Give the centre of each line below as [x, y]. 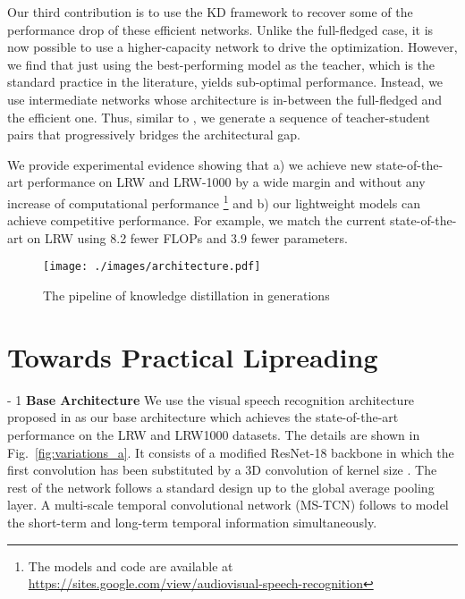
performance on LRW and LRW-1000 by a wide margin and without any [226, 182]
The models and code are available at [131, 565]
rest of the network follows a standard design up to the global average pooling [221, 487]
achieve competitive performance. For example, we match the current [197, 220]
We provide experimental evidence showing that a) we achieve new [190, 164]
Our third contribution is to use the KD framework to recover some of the [210, 12]
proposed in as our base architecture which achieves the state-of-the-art [203, 417]
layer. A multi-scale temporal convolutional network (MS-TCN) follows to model [228, 505]
